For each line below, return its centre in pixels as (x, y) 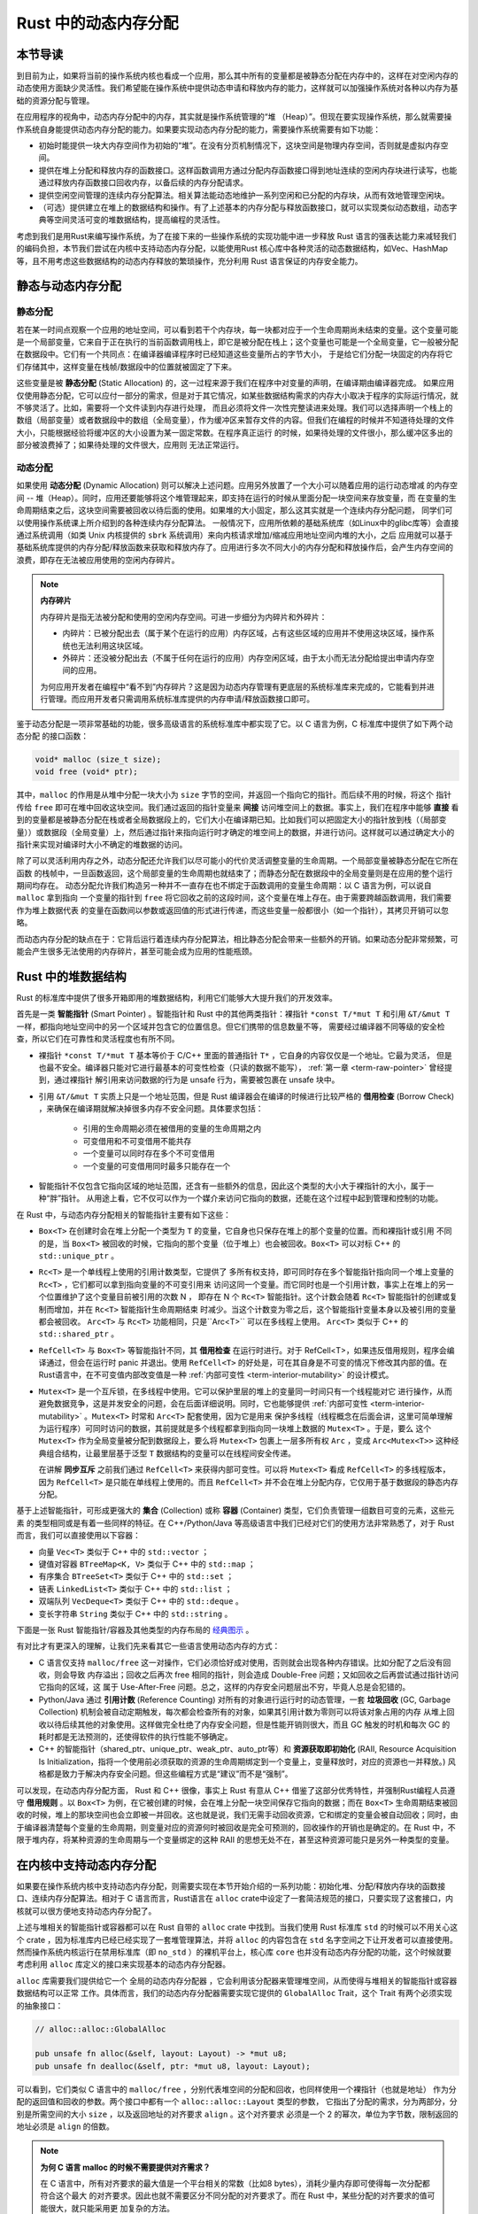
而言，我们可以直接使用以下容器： (78, 1536)
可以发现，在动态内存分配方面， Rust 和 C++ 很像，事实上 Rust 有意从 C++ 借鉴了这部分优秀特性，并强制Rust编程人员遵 (236, 1790)
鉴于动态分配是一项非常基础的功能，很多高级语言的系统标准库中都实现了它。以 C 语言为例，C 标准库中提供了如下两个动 (235, 724)
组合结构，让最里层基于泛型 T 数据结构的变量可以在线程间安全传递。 (171, 1453)
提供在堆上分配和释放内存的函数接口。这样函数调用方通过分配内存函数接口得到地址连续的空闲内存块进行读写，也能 (248, 170)
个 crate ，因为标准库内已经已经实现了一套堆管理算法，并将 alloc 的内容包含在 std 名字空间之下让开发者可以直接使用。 (237, 1939)
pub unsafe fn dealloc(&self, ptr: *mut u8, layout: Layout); (173, 2066)
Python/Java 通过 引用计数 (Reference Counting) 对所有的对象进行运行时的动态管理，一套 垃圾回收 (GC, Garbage (245, 1699)
